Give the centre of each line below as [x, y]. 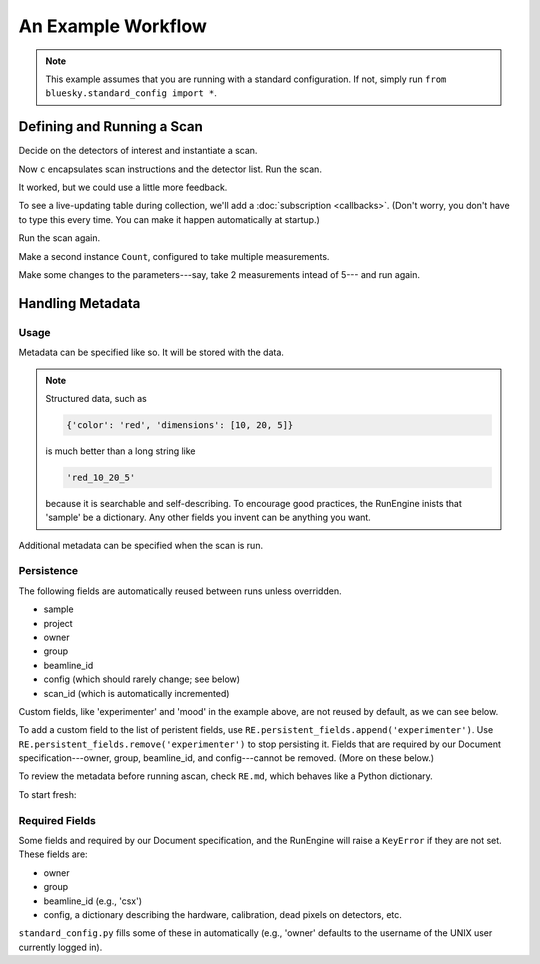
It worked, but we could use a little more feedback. [123, 187]
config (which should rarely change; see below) [141, 679]
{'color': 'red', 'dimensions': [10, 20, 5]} [180, 424]
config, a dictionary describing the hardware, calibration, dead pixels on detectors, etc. [222, 914]
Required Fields [57, 820]
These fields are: [53, 854]
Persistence [48, 571]
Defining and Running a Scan [111, 126]
